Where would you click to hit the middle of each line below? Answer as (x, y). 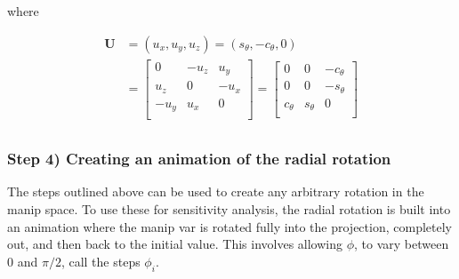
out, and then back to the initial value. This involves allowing (175, 244)
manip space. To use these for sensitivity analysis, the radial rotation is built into (229, 209)
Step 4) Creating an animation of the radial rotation (199, 159)
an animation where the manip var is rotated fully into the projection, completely (229, 226)
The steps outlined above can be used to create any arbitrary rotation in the (216, 191)
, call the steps (101, 261)
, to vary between (402, 244)
